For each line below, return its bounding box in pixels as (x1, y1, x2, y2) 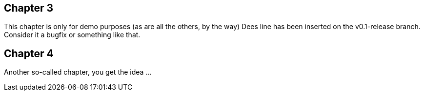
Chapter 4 (4, 47, 54, 60)
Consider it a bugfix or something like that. (4, 31, 141, 39)
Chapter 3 (4, 2, 54, 14)
